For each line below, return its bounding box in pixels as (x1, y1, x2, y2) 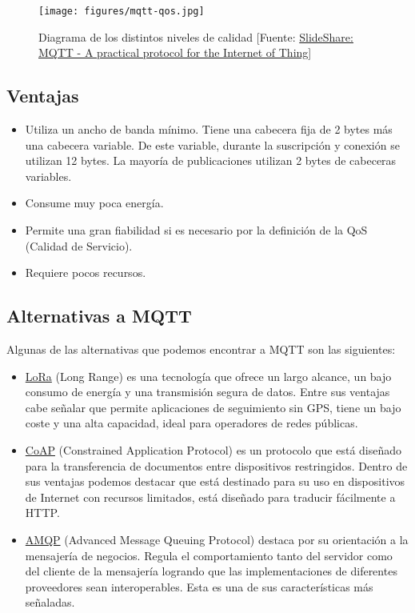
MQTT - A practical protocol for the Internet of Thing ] (38, 44, 312, 61)
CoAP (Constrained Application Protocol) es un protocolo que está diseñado (25, 441, 402, 458)
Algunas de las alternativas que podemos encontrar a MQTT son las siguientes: (6, 341, 396, 357)
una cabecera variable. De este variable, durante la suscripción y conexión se (25, 136, 400, 153)
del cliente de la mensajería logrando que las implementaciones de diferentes (25, 563, 397, 579)
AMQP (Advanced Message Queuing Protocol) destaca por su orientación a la (25, 531, 409, 547)
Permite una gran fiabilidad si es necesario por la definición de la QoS (25, 222, 368, 238)
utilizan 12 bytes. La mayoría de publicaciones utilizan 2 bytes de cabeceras (25, 152, 397, 169)
